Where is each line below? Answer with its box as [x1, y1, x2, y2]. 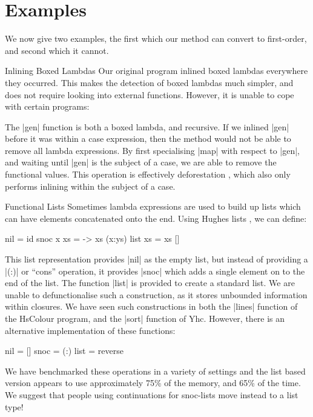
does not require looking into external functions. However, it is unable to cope [5, 88, 294, 101]
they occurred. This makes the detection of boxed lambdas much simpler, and [5, 76, 294, 88]
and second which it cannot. [5, 44, 109, 56]
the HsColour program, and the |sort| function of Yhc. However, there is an [5, 312, 285, 324]
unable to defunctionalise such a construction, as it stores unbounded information [5, 288, 308, 301]
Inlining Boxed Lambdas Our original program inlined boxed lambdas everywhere [5, 64, 308, 77]
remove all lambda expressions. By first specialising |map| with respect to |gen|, [5, 144, 300, 156]
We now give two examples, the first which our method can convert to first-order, [5, 32, 307, 45]
